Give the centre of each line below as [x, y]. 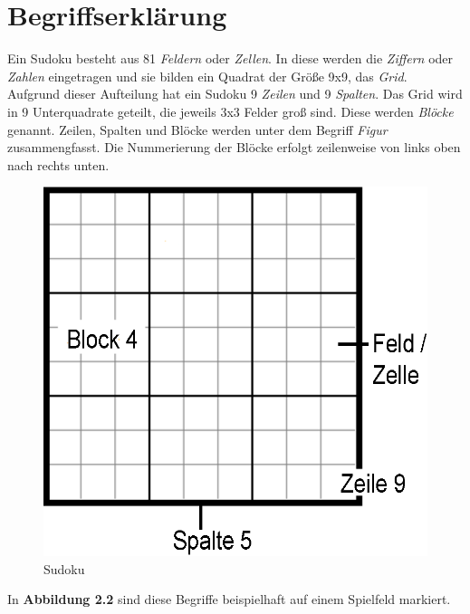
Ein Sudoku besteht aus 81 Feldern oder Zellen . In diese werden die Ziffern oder [230, 58]
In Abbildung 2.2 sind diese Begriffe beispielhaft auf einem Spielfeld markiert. [229, 599]
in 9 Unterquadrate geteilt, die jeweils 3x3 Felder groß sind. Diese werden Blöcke [230, 111]
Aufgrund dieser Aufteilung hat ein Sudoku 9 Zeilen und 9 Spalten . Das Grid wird [235, 94]
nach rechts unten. [58, 164]
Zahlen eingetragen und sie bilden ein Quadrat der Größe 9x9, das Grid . [207, 76]
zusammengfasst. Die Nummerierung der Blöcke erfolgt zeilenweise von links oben [234, 147]
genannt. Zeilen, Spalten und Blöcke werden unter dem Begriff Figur [197, 129]
